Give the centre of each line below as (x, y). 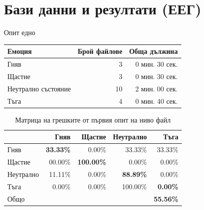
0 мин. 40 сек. (156, 101)
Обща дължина (153, 51)
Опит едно (20, 32)
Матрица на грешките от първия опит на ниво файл (93, 119)
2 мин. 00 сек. (156, 88)
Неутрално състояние (39, 88)
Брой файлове (100, 51)
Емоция (20, 51)
